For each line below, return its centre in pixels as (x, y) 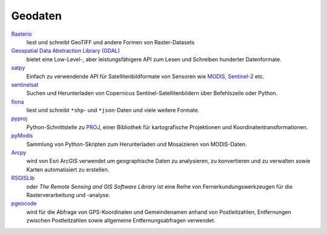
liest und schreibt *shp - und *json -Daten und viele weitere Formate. (113, 110)
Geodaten (36, 16)
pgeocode (24, 204)
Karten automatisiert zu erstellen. (68, 169)
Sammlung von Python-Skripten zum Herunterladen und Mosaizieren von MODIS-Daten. (137, 144)
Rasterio (21, 34)
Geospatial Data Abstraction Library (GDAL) (66, 51)
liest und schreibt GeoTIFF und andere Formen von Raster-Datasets (111, 42)
